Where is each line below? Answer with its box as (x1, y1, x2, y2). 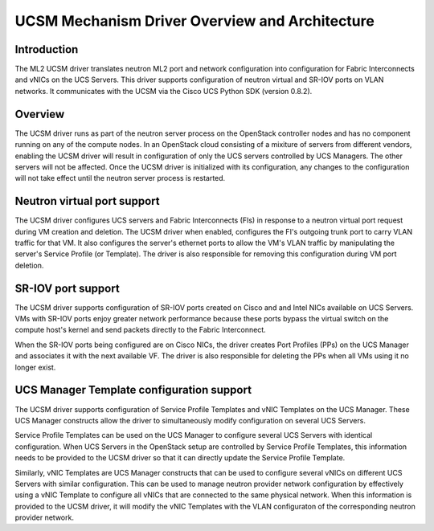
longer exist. (14, 362, 56, 372)
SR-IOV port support (14, 281, 120, 295)
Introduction (14, 43, 79, 56)
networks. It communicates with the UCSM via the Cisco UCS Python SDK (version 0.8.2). (14, 86, 313, 96)
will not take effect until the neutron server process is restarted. (14, 174, 226, 183)
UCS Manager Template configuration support (14, 383, 252, 397)
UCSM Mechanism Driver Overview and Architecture (14, 12, 375, 30)
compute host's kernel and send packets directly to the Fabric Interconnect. (14, 325, 267, 335)
